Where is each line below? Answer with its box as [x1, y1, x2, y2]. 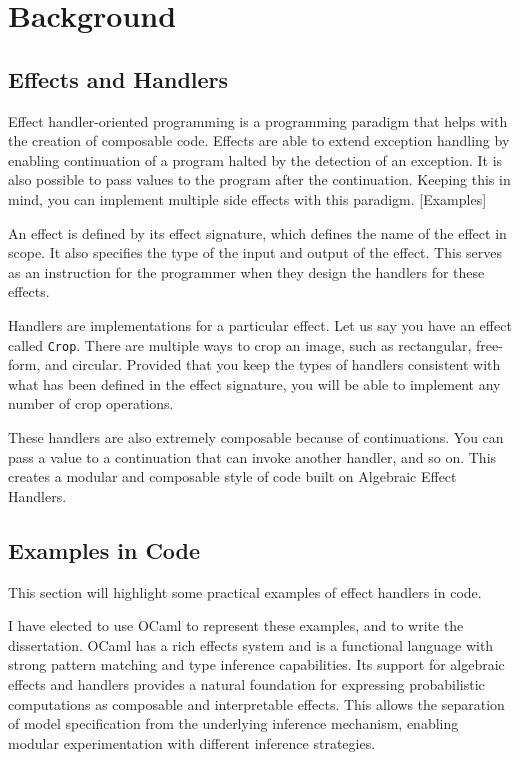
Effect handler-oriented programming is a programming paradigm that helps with [8, 110, 508, 131]
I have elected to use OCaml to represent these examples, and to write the [8, 615, 464, 636]
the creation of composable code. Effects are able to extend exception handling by [8, 130, 510, 151]
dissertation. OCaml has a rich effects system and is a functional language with [8, 634, 494, 655]
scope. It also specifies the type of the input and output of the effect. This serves [8, 242, 503, 263]
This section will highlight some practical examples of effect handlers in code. [8, 581, 482, 602]
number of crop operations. [8, 393, 174, 414]
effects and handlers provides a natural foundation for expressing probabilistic [8, 673, 485, 694]
